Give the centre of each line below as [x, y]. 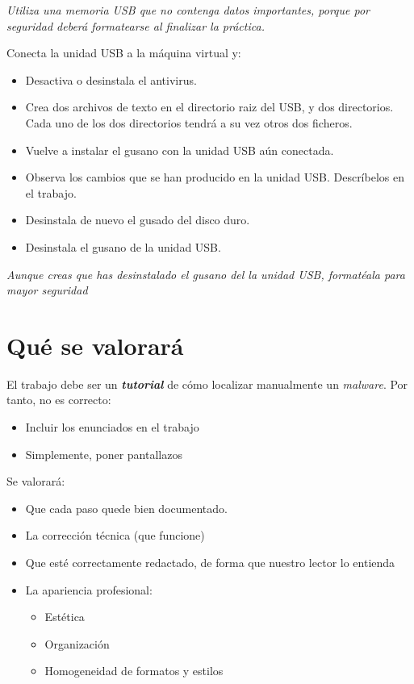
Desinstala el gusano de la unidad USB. [123, 246]
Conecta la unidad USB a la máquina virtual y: [124, 53]
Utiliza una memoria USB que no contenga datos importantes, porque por [188, 10]
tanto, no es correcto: [59, 400]
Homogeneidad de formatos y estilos [134, 671]
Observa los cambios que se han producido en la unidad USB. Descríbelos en [215, 177]
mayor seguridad [47, 290]
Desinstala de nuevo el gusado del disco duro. [138, 220]
